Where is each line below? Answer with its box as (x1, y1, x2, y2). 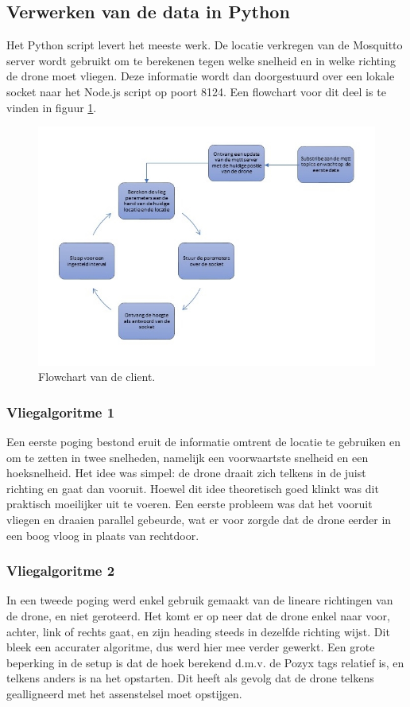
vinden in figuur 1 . (6, 99, 97, 115)
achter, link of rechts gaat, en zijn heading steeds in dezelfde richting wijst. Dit (6, 623, 390, 639)
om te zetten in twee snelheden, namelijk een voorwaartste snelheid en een (6, 449, 369, 465)
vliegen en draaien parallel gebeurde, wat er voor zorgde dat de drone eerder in (6, 511, 392, 527)
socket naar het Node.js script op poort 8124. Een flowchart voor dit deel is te (6, 83, 386, 99)
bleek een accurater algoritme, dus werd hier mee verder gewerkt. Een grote (6, 639, 375, 655)
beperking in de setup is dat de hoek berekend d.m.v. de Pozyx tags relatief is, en (6, 654, 404, 670)
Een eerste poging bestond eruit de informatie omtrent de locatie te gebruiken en (6, 433, 400, 449)
